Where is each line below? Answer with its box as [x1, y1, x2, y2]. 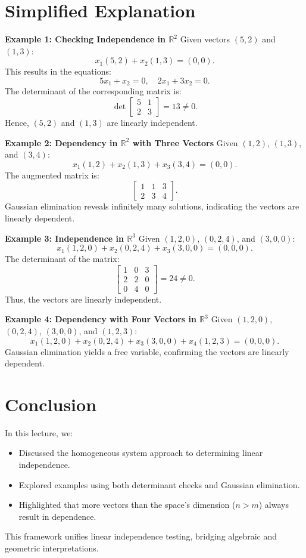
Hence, [5, 116, 29, 128]
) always [258, 498, 289, 511]
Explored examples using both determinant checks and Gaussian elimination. [18, 478, 300, 491]
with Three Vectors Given [132, 136, 238, 149]
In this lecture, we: [5, 426, 73, 439]
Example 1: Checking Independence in [5, 33, 166, 45]
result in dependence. [18, 510, 96, 522]
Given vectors [180, 33, 230, 45]
